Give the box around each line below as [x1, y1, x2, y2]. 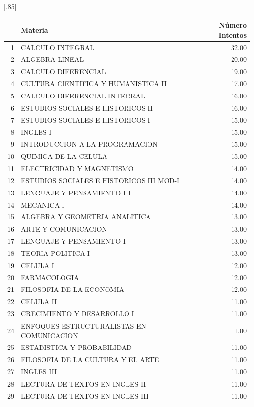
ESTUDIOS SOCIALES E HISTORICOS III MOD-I [21, 175, 180, 185]
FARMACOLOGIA [21, 272, 79, 282]
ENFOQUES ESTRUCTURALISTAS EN [21, 320, 146, 330]
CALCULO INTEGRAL [21, 42, 95, 52]
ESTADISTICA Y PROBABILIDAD [21, 342, 132, 352]
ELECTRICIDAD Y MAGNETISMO [21, 163, 134, 173]
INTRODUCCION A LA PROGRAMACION [21, 139, 158, 149]
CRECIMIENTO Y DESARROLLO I [21, 309, 134, 319]
